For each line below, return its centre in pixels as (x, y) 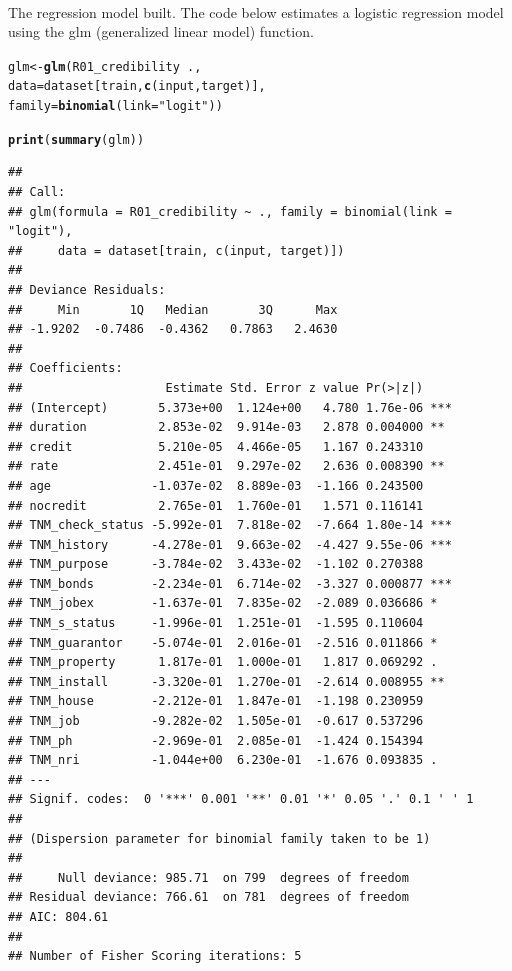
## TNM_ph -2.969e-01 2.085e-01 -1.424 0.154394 (216, 740)
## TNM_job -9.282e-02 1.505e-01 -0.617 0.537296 (216, 721)
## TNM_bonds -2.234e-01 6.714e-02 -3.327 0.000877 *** (230, 583)
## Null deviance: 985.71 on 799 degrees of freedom (208, 877)
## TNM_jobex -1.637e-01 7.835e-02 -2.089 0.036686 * (223, 603)
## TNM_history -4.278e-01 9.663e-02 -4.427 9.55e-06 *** (230, 544)
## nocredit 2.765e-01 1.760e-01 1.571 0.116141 (216, 505)
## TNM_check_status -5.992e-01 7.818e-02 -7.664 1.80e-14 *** (230, 525)
